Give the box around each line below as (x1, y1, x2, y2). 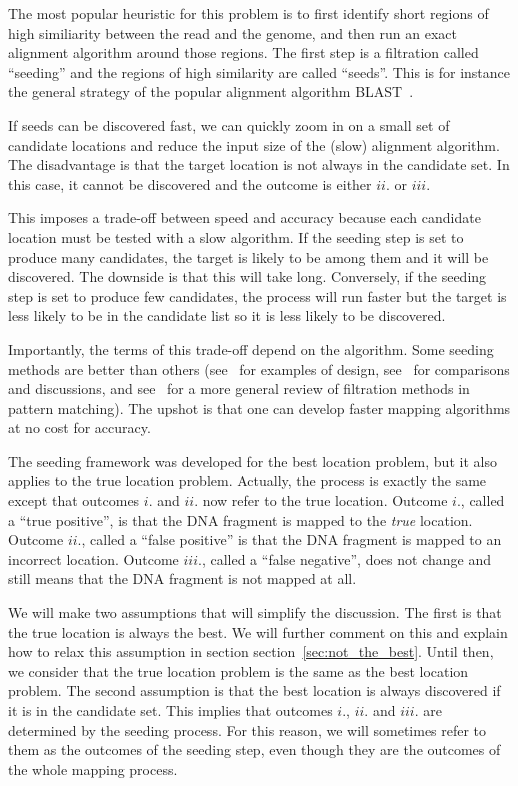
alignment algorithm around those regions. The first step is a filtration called (8, 42, 479, 63)
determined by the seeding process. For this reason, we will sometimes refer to (8, 719, 487, 740)
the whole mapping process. (8, 758, 178, 779)
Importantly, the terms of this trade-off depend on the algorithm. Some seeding (8, 338, 494, 359)
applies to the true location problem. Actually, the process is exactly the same (8, 470, 487, 491)
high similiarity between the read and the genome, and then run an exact (8, 22, 457, 43)
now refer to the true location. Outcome (202, 490, 448, 511)
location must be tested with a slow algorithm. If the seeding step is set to (8, 226, 464, 247)
